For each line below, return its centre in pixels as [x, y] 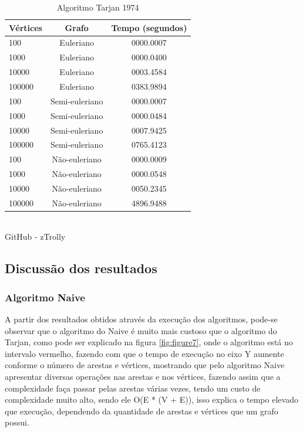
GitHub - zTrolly [35, 237]
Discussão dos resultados [81, 268]
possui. [17, 422]
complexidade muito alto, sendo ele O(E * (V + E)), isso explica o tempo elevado [151, 399]
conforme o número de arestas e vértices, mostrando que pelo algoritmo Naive [145, 365]
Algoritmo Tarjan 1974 [98, 7]
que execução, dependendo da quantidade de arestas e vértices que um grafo [142, 411]
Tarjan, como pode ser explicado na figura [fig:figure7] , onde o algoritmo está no [149, 342]
